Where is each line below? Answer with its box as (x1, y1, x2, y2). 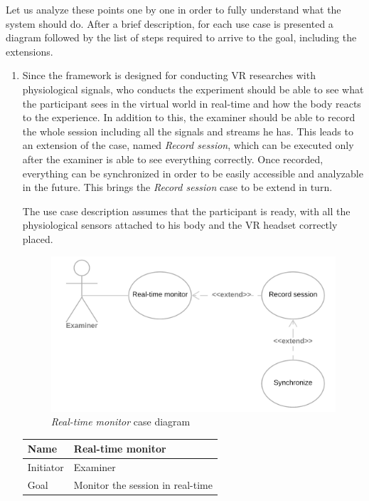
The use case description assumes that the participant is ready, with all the (22, 203, 351, 218)
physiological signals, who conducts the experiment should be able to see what (22, 81, 364, 96)
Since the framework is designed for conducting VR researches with (22, 68, 316, 83)
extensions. (6, 43, 53, 58)
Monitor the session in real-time (73, 477, 213, 492)
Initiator (27, 460, 64, 475)
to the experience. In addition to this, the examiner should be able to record (22, 110, 355, 125)
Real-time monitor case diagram (50, 414, 191, 429)
